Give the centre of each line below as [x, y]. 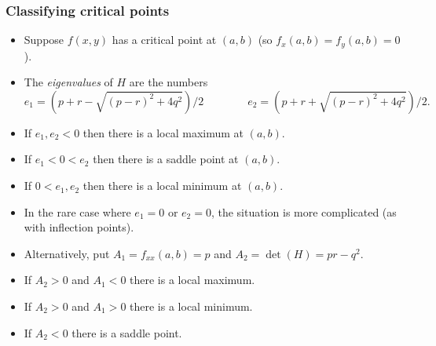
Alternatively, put [67, 253]
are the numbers [169, 82]
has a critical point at [164, 40]
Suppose [44, 40]
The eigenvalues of [68, 82]
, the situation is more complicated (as [304, 211]
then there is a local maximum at [163, 132]
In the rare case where [77, 211]
